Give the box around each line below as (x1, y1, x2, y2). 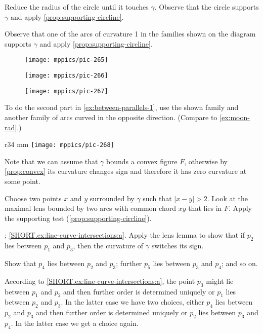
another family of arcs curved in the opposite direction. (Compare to (5, 112, 217, 122)
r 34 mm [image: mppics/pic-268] (5, 139, 114, 150)
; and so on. (222, 257, 258, 268)
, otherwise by (184, 156, 228, 166)
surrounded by (90, 193, 135, 203)
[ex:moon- (220, 112, 250, 122)
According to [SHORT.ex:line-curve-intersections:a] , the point (5, 275, 195, 286)
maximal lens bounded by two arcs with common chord (5, 203, 176, 213)
